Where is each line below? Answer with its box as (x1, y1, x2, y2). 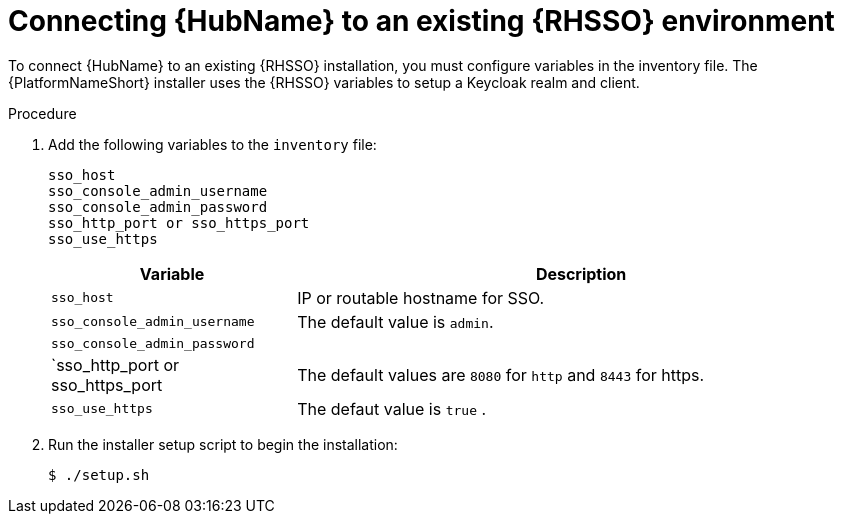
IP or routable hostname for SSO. (297, 287, 545, 308)
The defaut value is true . (297, 398, 487, 419)
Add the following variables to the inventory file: (48, 135, 377, 153)
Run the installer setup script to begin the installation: (48, 435, 398, 453)
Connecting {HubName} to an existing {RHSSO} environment (8, 4, 835, 38)
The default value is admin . (297, 311, 494, 332)
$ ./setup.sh (48, 466, 150, 483)
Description (535, 263, 627, 284)
